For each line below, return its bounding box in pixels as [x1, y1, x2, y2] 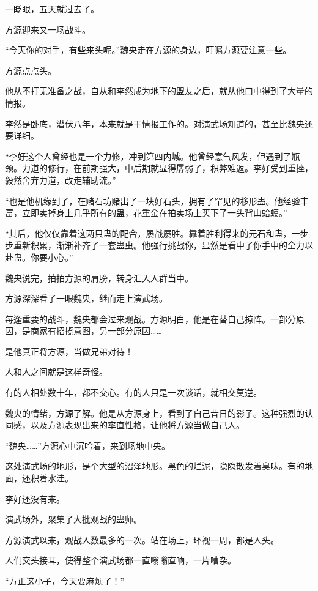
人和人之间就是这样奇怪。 [5, 365, 108, 378]
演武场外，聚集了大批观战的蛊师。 [5, 513, 142, 526]
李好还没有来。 [5, 492, 65, 505]
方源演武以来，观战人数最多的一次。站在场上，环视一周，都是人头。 [5, 533, 279, 546]
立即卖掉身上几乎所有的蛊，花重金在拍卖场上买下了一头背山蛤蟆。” [21, 206, 287, 219]
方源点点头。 [5, 64, 56, 76]
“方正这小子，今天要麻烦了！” [5, 574, 125, 587]
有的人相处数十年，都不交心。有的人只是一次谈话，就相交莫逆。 [5, 386, 262, 399]
